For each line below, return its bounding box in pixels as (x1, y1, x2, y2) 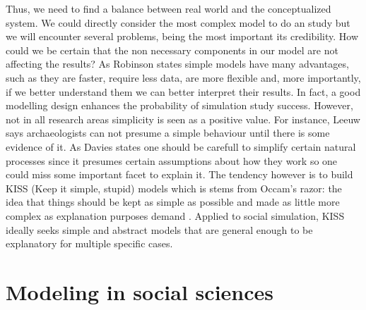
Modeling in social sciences (6, 277, 273, 306)
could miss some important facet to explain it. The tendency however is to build (6, 167, 353, 182)
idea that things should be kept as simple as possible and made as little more (6, 194, 340, 209)
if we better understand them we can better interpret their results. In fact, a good (6, 84, 361, 99)
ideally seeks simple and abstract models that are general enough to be (6, 222, 313, 237)
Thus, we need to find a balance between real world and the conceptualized (6, 1, 331, 15)
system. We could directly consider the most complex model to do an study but (6, 15, 350, 30)
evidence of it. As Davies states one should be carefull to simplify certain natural (6, 139, 356, 154)
